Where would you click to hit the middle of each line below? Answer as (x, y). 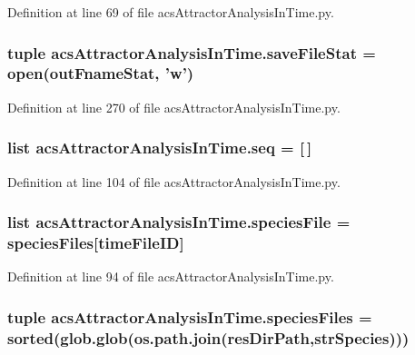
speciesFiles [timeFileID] (96, 242)
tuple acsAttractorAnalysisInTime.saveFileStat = (192, 52)
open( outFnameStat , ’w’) (101, 73)
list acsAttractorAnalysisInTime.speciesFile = (179, 222)
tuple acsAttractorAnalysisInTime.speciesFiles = (190, 316)
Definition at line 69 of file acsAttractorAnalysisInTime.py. (171, 12)
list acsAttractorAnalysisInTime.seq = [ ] (160, 148)
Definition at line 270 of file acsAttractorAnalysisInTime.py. (174, 107)
